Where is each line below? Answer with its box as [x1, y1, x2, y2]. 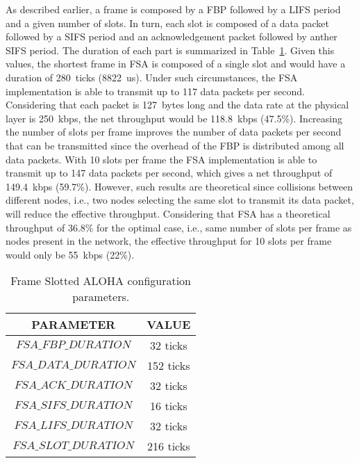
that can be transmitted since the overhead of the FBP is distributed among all [6, 138, 344, 152]
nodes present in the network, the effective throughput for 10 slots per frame [6, 234, 332, 248]
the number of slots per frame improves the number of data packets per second [6, 124, 342, 139]
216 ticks [147, 438, 190, 455]
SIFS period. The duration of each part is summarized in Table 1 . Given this [6, 42, 335, 57]
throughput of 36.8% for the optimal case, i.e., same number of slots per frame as [6, 220, 352, 234]
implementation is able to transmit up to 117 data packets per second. [6, 83, 305, 98]
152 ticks [147, 357, 190, 374]
